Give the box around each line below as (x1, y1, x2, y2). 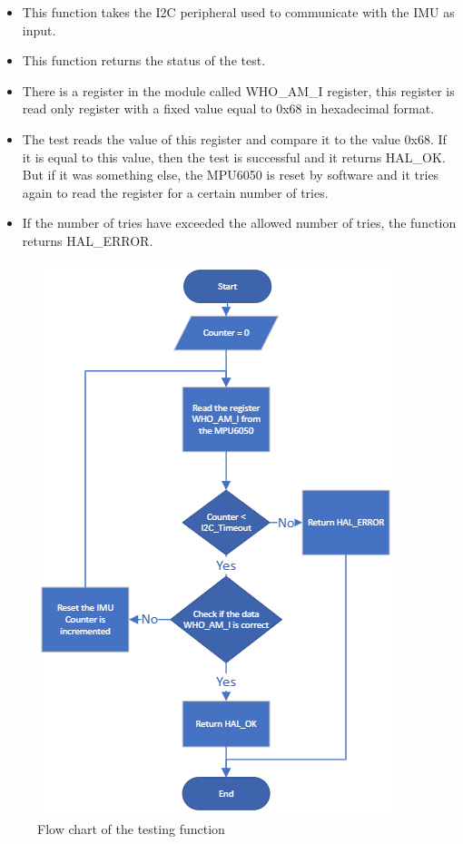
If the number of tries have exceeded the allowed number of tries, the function (22, 213, 457, 232)
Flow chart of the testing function (37, 819, 225, 839)
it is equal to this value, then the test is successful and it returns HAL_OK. (22, 147, 446, 166)
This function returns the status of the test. (22, 51, 266, 70)
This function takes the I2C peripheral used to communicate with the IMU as (22, 3, 455, 21)
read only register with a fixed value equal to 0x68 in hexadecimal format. (22, 99, 435, 118)
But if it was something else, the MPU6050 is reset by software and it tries (22, 165, 439, 184)
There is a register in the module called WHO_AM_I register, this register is (22, 81, 455, 100)
